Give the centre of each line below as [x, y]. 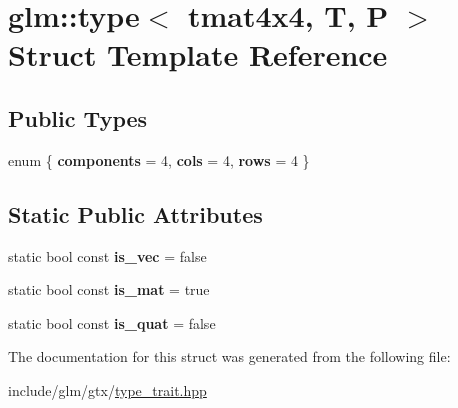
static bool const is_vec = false [107, 255]
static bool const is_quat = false [112, 322]
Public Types [78, 117]
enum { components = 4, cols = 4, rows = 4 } [159, 159]
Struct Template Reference [198, 54]
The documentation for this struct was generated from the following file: [229, 356]
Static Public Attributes [135, 213]
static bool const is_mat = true [109, 289]
